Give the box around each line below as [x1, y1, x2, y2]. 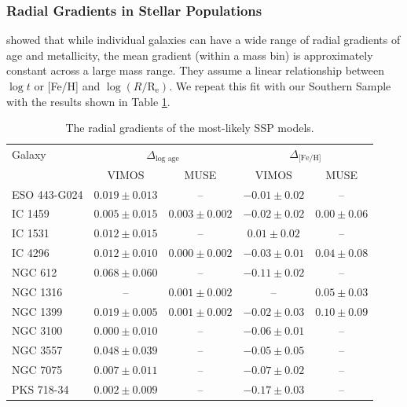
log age [155, 154, 179, 163]
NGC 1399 [12, 302, 63, 319]
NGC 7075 [12, 361, 63, 378]
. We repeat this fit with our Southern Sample [169, 78, 391, 93]
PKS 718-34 [12, 381, 69, 398]
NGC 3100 [12, 322, 63, 339]
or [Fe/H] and [34, 78, 101, 93]
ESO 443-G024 [12, 185, 83, 202]
